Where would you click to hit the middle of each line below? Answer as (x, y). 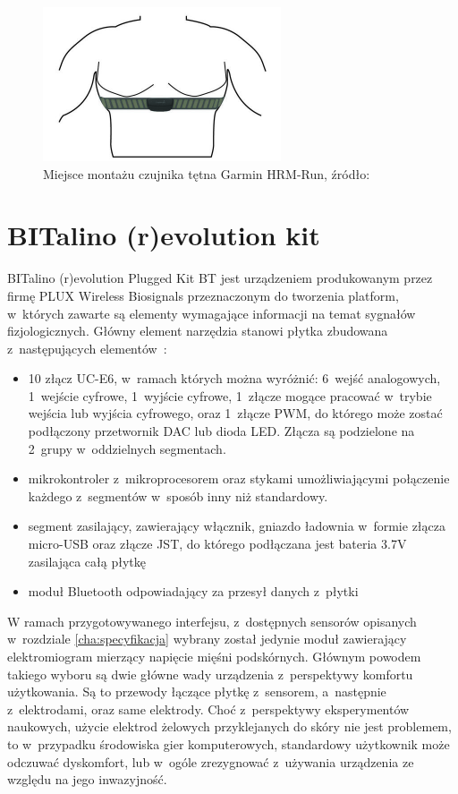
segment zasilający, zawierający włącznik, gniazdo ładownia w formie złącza (237, 526)
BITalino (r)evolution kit (164, 235)
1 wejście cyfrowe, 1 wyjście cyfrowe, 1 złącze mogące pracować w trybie (230, 395)
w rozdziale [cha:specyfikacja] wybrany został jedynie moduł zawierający (207, 639)
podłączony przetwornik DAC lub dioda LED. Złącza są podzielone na (221, 431)
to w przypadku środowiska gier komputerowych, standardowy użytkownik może (229, 743)
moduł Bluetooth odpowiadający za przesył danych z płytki (193, 591)
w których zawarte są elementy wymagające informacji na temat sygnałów (212, 313)
